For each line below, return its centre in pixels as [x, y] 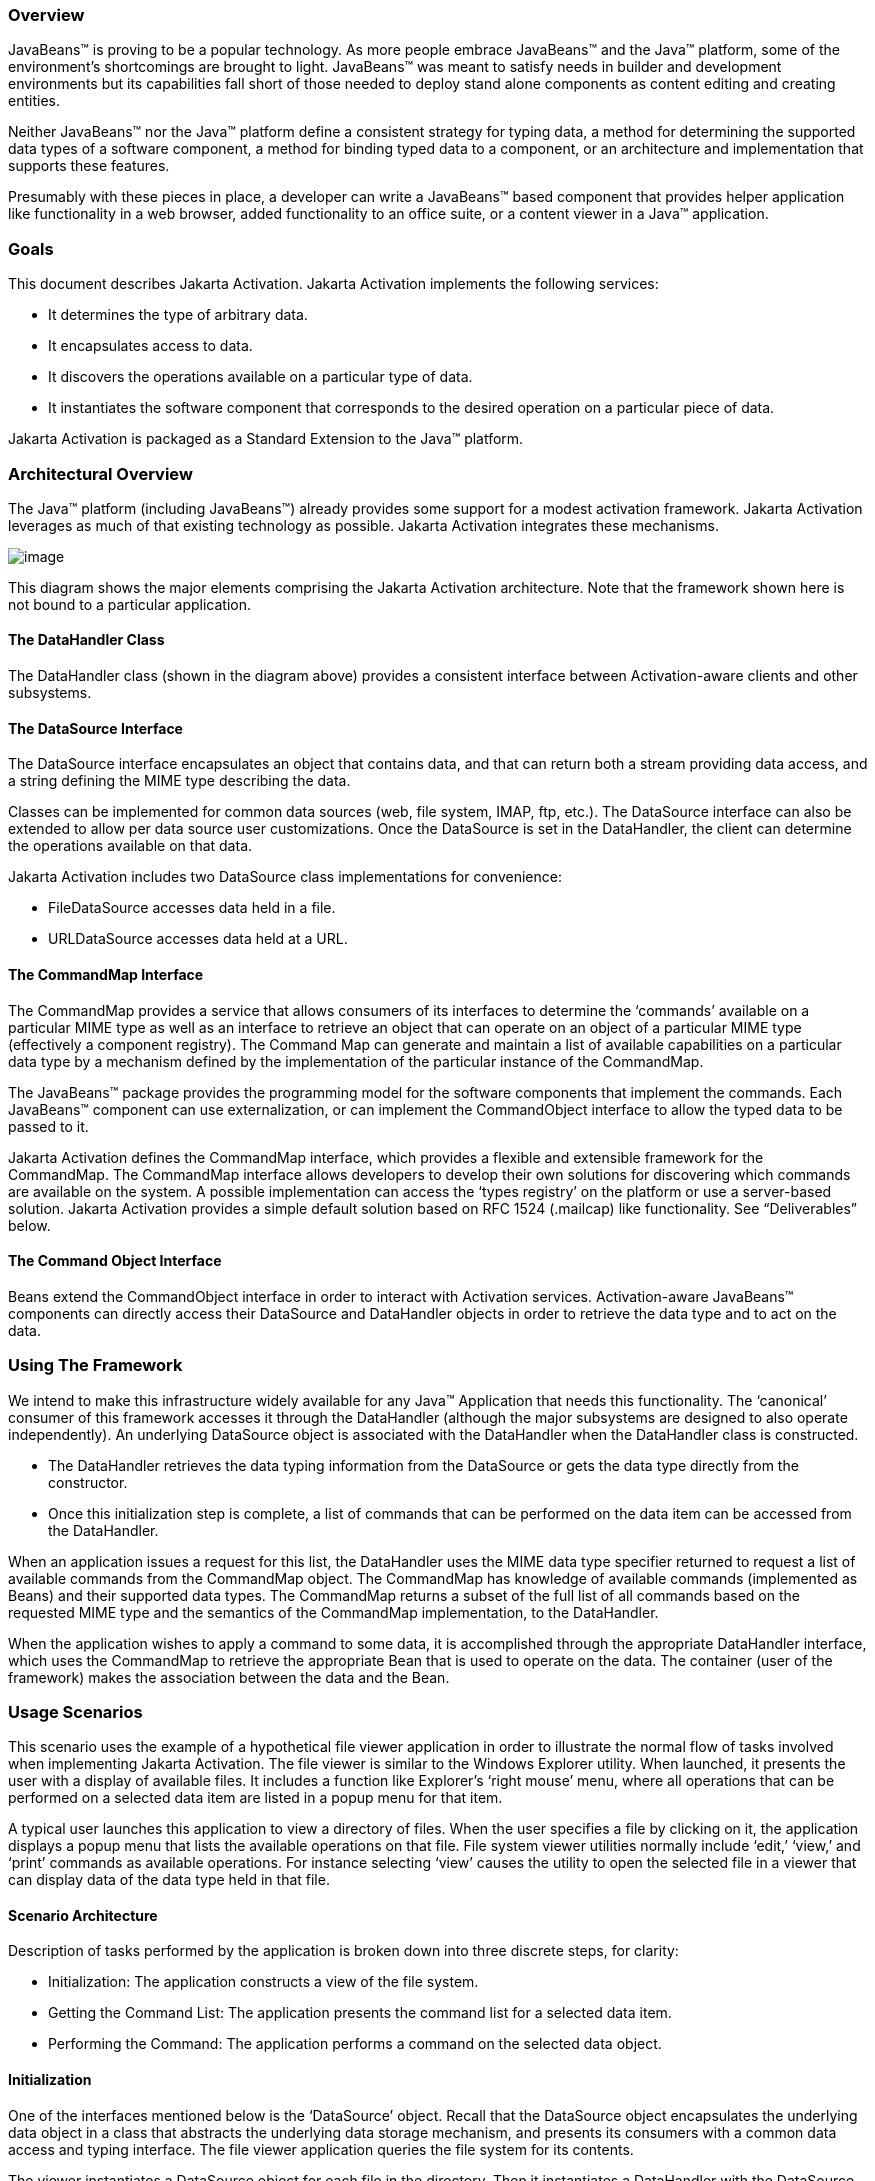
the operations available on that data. [130, 846]
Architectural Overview [100, 473]
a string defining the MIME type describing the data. [179, 781]
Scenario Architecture [83, 1915]
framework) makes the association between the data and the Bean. [229, 1677]
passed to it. [48, 1126]
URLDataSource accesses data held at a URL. [198, 939]
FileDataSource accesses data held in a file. [192, 908]
